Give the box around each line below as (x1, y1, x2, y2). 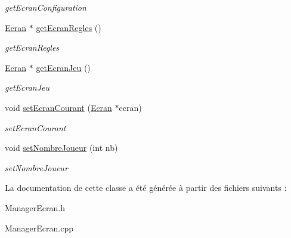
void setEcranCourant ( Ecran (5, 101, 112, 113)
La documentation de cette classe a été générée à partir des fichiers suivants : (5, 181, 287, 194)
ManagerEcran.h (5, 201, 66, 214)
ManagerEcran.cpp (5, 221, 74, 234)
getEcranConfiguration (5, 1, 86, 13)
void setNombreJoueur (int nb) (5, 141, 118, 154)
